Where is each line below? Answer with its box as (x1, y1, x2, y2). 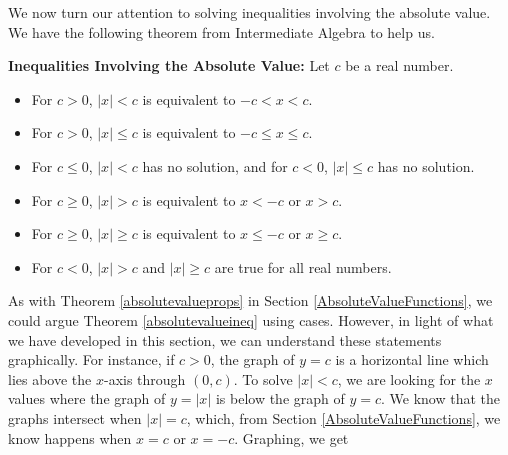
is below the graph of (215, 388, 345, 409)
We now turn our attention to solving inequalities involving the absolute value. (8, 2, 491, 22)
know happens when (8, 427, 132, 448)
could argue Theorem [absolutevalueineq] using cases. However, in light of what (8, 309, 494, 330)
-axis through (103, 368, 186, 389)
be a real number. (345, 55, 454, 76)
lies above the (8, 368, 92, 389)
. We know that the (381, 388, 501, 409)
